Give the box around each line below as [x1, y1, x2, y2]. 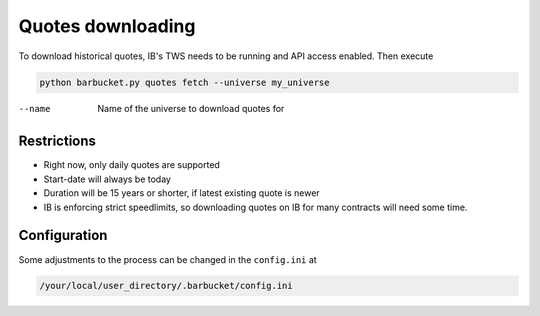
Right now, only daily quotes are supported [43, 159, 220, 171]
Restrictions [18, 133, 97, 150]
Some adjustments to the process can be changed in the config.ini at [18, 253, 317, 265]
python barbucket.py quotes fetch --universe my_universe [39, 76, 330, 88]
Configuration [18, 227, 108, 244]
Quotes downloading [18, 15, 196, 37]
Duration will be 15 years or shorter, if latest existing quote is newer [43, 187, 320, 199]
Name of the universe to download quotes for [97, 102, 285, 114]
